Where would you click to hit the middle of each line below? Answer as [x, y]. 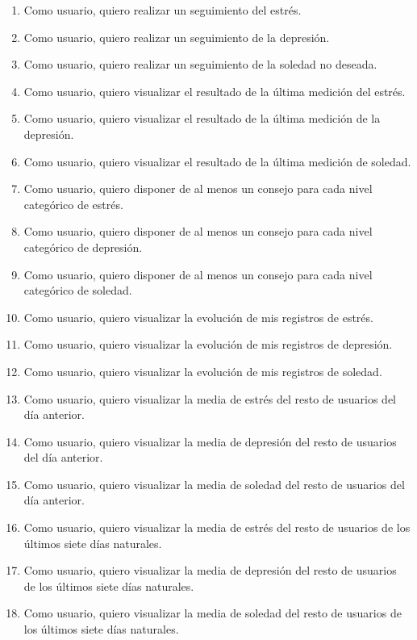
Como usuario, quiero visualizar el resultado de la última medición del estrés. [215, 91]
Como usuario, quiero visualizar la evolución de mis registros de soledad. [203, 371]
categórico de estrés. [73, 204]
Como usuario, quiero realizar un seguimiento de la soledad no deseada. [200, 64]
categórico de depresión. [83, 247]
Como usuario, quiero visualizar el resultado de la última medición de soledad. [217, 161]
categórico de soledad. [78, 290]
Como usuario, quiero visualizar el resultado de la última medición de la [202, 118]
